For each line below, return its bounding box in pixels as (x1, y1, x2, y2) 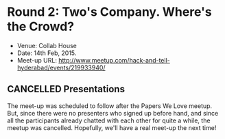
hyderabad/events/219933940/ (16, 63, 106, 72)
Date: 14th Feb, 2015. (16, 49, 77, 57)
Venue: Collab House (16, 41, 77, 50)
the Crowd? (7, 19, 75, 34)
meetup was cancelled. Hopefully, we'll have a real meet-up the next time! (7, 123, 217, 131)
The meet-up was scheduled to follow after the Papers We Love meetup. (7, 101, 213, 110)
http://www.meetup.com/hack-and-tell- (58, 56, 170, 64)
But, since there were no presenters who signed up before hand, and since (7, 109, 219, 117)
